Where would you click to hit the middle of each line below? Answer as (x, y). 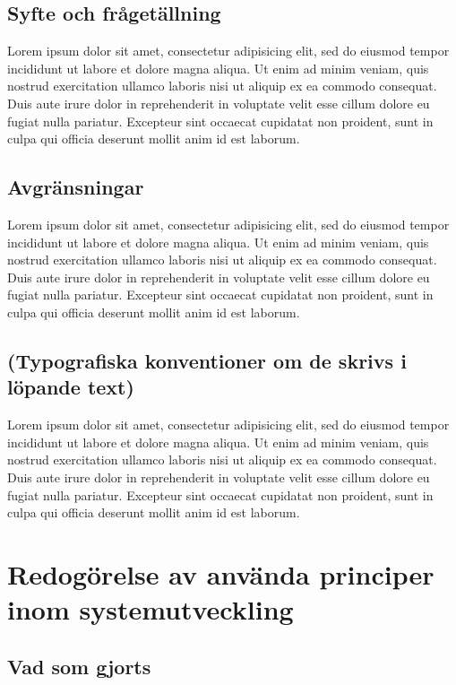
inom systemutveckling (151, 609)
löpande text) (71, 387)
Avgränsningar (76, 187)
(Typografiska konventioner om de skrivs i (207, 360)
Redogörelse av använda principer (221, 573)
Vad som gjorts (79, 666)
